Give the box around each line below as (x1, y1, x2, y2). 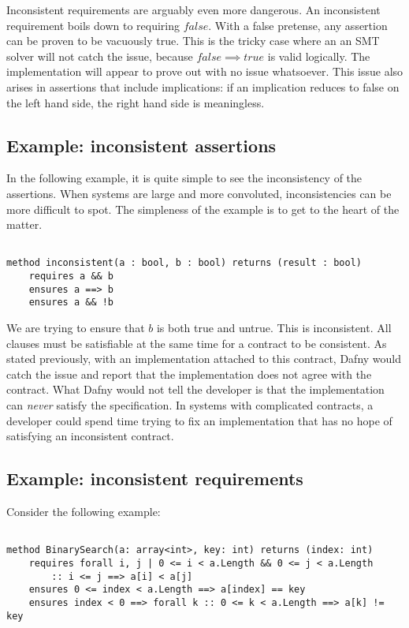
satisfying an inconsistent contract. (6, 428, 174, 444)
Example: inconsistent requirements (6, 466, 303, 491)
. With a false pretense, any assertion (208, 17, 388, 33)
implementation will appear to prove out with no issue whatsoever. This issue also (6, 63, 403, 80)
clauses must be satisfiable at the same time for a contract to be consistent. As (6, 335, 387, 351)
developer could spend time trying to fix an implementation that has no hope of (6, 412, 392, 428)
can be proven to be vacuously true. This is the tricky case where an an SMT (6, 32, 380, 49)
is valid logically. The (267, 47, 370, 64)
